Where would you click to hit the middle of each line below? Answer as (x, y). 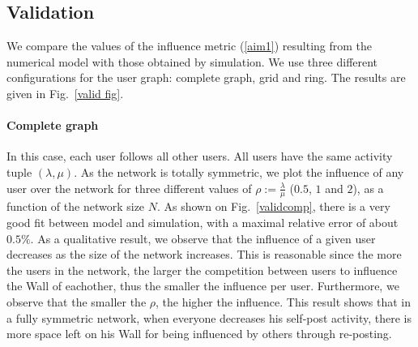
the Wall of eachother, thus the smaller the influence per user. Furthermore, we (203, 286)
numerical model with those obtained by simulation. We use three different (192, 61)
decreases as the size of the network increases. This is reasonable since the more (204, 254)
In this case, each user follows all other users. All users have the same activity (200, 156)
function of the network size (76, 206)
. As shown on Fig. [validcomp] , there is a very (273, 206)
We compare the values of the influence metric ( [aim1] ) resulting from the (190, 46)
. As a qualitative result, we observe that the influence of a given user (203, 238)
